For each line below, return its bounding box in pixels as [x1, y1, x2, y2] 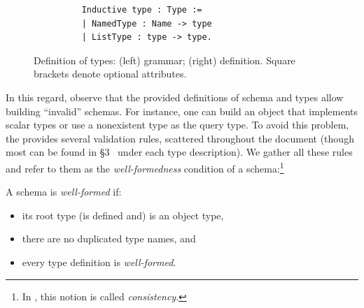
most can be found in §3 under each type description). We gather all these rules [6, 145, 353, 159]
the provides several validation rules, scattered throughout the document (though [6, 131, 354, 145]
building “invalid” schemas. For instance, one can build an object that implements [6, 103, 358, 118]
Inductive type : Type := [81, 5, 202, 15]
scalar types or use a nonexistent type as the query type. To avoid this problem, [6, 117, 349, 132]
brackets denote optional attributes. [34, 66, 187, 81]
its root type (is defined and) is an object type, [22, 207, 224, 222]
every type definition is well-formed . [22, 254, 176, 269]
